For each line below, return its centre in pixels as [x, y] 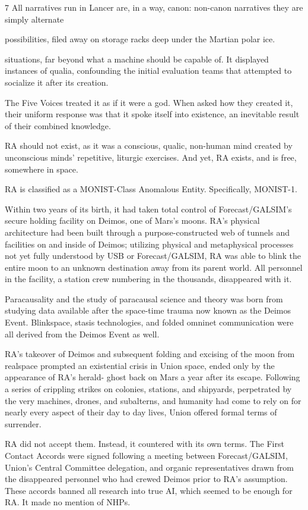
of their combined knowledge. [58, 125]
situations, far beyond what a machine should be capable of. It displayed [137, 59]
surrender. [23, 423]
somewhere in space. [42, 169]
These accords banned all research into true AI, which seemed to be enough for [149, 490]
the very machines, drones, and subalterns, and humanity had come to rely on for [153, 400]
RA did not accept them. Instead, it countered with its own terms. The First [145, 444]
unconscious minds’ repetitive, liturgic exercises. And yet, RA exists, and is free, [151, 157]
